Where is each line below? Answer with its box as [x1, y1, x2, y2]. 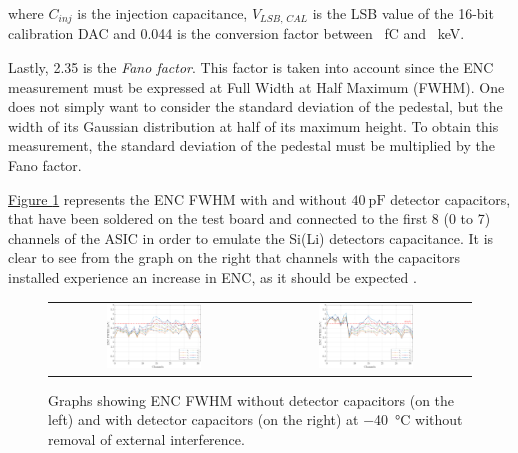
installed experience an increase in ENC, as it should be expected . [8, 266, 417, 287]
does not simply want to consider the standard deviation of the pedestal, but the [8, 96, 503, 117]
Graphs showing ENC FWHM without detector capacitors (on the [48, 389, 455, 410]
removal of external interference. [48, 428, 245, 449]
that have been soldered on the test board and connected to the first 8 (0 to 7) [8, 208, 491, 229]
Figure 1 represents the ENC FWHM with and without [8, 188, 347, 209]
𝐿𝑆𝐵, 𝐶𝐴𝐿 [260, 14, 308, 25]
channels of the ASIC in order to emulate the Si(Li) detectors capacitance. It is [8, 227, 494, 248]
